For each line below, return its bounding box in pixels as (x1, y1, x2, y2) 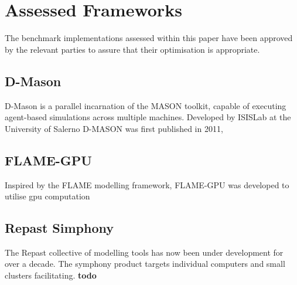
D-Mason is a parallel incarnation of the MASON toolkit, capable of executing (5, 99, 286, 111)
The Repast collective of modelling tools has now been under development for (5, 246, 284, 258)
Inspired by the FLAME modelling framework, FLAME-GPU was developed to (5, 178, 289, 191)
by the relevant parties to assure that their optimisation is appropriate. (5, 43, 260, 55)
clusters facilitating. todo (5, 269, 97, 281)
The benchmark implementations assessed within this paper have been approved (5, 32, 293, 44)
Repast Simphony (5, 219, 114, 237)
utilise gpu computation (5, 190, 90, 202)
